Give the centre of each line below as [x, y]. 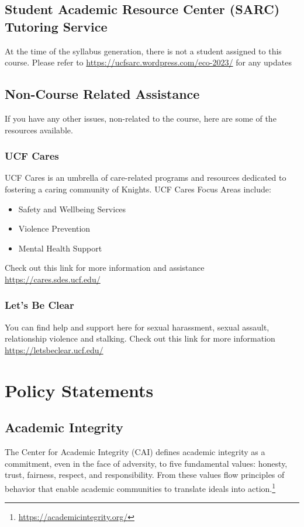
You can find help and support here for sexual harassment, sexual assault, [137, 327]
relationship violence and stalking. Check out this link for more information [140, 338]
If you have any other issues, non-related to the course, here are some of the [141, 118]
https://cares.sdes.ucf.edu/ [53, 279]
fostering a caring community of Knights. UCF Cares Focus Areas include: [138, 189]
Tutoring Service [56, 26]
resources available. [39, 130]
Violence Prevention [54, 228]
